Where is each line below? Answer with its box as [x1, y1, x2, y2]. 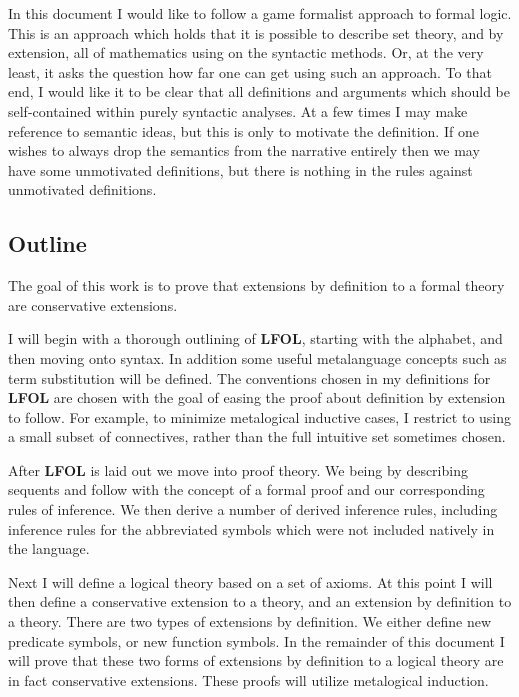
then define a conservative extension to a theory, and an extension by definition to [8, 591, 512, 612]
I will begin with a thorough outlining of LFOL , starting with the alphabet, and [8, 328, 503, 349]
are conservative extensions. [8, 294, 178, 315]
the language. [8, 538, 90, 559]
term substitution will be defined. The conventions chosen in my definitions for [8, 367, 491, 388]
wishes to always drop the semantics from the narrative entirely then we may [8, 140, 480, 161]
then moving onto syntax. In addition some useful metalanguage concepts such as [8, 347, 507, 368]
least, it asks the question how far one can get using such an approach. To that [8, 61, 492, 82]
